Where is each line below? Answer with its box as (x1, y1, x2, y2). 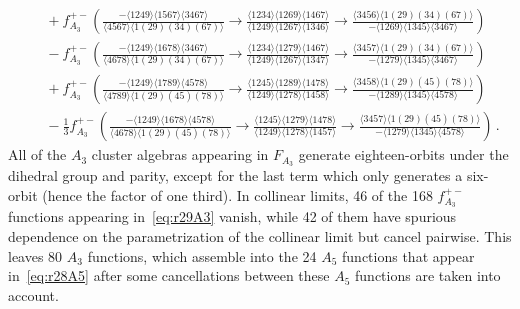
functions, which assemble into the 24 (87, 245, 317, 266)
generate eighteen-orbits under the (298, 144, 509, 165)
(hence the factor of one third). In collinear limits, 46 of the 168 (42, 184, 433, 205)
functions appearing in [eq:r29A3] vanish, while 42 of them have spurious (8, 206, 457, 227)
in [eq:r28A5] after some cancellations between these (8, 265, 330, 286)
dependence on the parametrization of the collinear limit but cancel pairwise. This (8, 226, 512, 246)
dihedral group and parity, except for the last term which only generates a (8, 164, 463, 185)
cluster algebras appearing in (91, 144, 269, 165)
